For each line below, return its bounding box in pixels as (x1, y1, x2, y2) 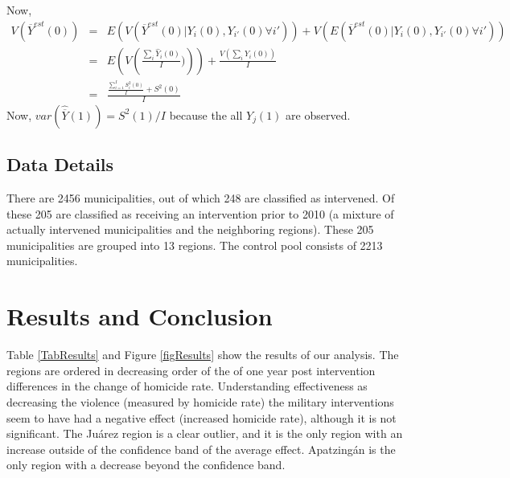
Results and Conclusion (6, 300, 273, 333)
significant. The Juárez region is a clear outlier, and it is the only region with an (6, 425, 403, 442)
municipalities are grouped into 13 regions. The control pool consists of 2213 (6, 236, 383, 253)
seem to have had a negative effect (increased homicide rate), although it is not (6, 409, 397, 426)
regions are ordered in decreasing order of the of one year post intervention (6, 362, 376, 378)
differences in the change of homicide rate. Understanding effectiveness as (6, 378, 368, 394)
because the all (169, 106, 243, 123)
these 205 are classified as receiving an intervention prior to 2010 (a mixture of (6, 205, 394, 222)
